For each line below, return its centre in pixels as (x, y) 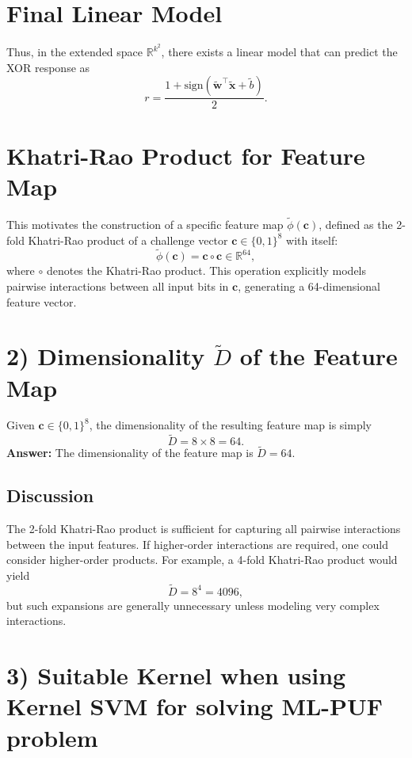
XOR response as (48, 67)
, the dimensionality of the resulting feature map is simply (230, 425)
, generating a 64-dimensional (309, 286)
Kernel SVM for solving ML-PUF (195, 706)
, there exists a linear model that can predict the (279, 52)
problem (52, 737)
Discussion (50, 495)
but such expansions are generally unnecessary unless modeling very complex (193, 605)
